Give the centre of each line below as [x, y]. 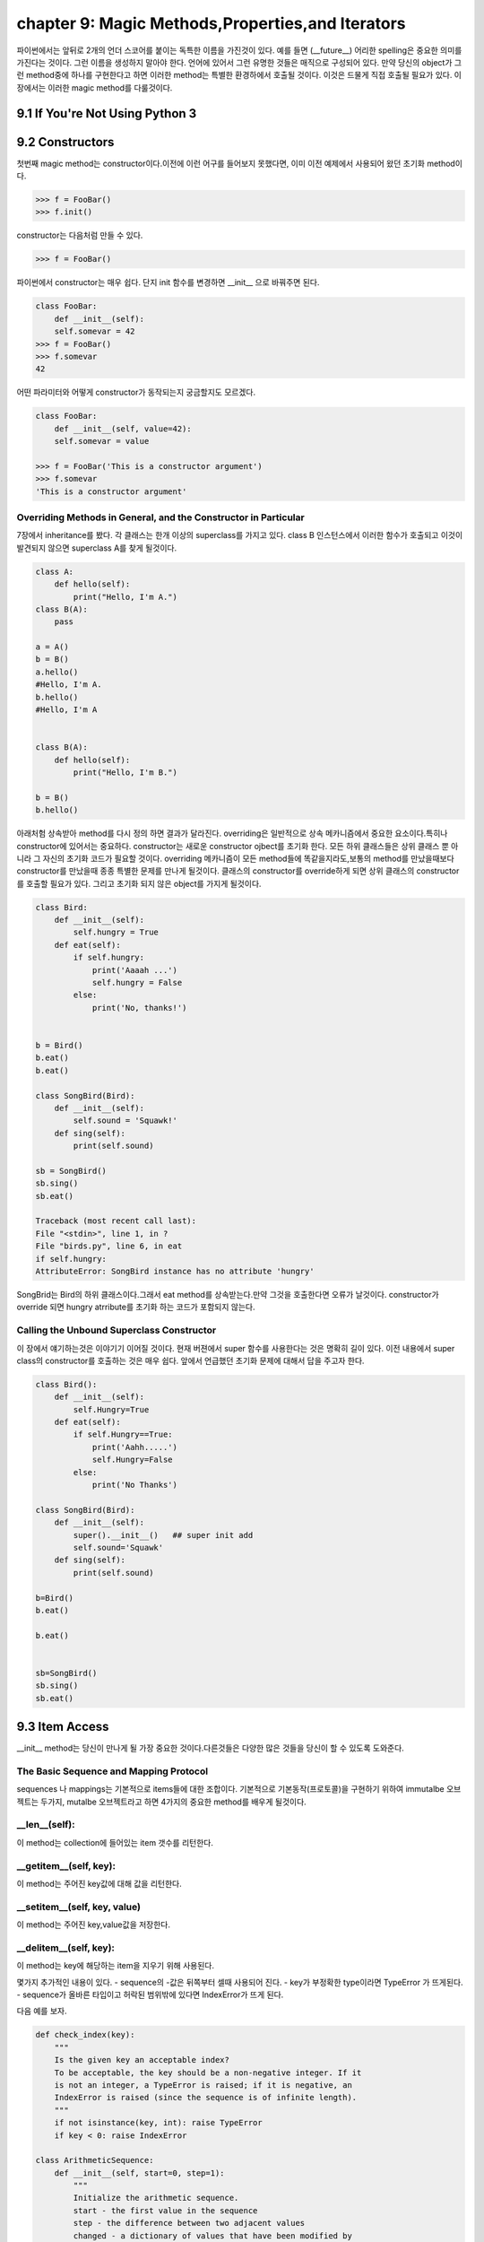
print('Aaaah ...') [135, 970]
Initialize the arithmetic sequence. [156, 2198]
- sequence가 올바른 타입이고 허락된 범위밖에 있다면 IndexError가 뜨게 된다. [150, 1994]
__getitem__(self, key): [66, 1865]
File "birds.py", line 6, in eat [109, 1246]
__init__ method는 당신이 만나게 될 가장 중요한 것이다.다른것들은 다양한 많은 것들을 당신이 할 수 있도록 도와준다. [211, 1748]
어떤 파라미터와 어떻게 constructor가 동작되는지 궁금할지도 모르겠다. [136, 392]
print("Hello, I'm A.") [125, 597]
